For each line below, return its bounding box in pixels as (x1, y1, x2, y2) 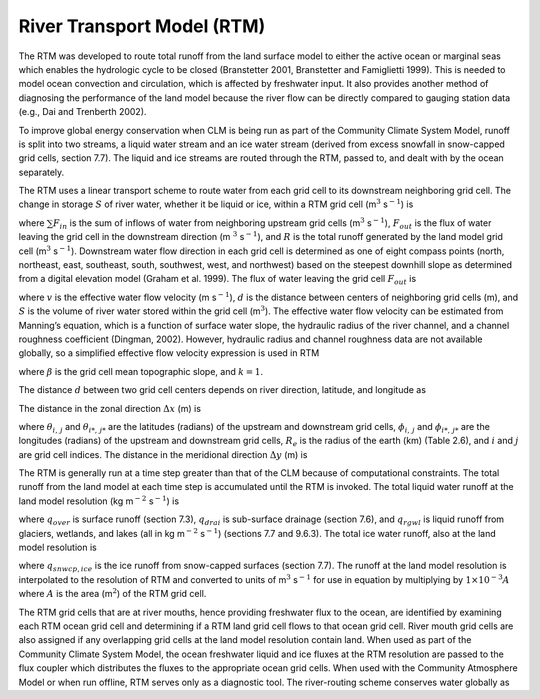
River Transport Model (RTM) (18, 15, 266, 37)
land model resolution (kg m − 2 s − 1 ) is (18, 494, 180, 507)
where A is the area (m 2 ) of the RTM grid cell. (18, 586, 207, 600)
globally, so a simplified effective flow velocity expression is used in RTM (18, 347, 320, 359)
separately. (18, 166, 65, 178)
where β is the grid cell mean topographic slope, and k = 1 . (18, 365, 264, 377)
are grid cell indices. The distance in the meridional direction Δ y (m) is (18, 448, 308, 460)
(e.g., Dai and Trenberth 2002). (18, 106, 147, 118)
